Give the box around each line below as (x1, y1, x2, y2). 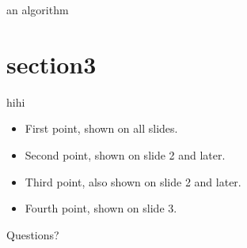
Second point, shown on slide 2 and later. (25, 146, 226, 163)
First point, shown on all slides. (25, 120, 178, 137)
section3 (6, 47, 97, 80)
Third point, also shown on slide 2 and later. (25, 173, 241, 190)
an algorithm (6, 2, 69, 17)
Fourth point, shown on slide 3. (25, 200, 177, 216)
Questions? (6, 226, 59, 242)
